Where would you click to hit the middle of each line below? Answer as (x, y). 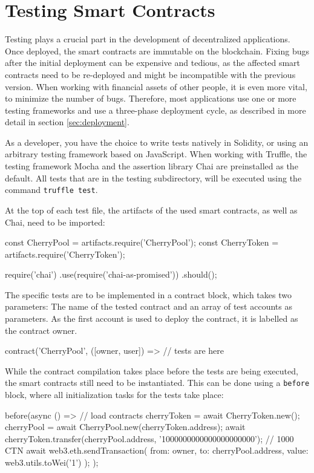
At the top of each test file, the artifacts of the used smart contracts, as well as (151, 210)
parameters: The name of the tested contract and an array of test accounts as (149, 306)
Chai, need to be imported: (55, 222)
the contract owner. (41, 330)
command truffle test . (51, 190)
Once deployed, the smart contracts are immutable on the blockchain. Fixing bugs (157, 51)
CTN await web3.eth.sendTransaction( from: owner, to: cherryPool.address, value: (157, 450)
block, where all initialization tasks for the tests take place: (114, 395)
